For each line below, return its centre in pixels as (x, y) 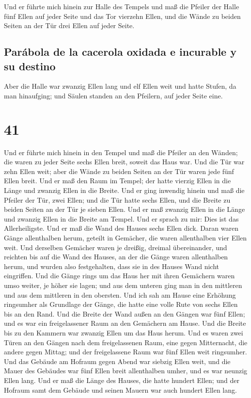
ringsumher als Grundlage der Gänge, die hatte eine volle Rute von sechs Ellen (121, 304)
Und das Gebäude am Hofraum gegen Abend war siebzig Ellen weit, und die (117, 361)
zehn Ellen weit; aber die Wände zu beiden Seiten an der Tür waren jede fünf (119, 171)
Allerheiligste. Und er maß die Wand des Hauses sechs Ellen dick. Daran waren (121, 228)
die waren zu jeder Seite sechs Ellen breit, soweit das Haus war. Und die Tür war (124, 162)
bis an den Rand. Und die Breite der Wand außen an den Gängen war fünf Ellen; (125, 313)
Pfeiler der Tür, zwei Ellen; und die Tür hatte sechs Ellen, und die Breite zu (117, 199)
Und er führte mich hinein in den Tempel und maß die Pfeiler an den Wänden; (121, 152)
